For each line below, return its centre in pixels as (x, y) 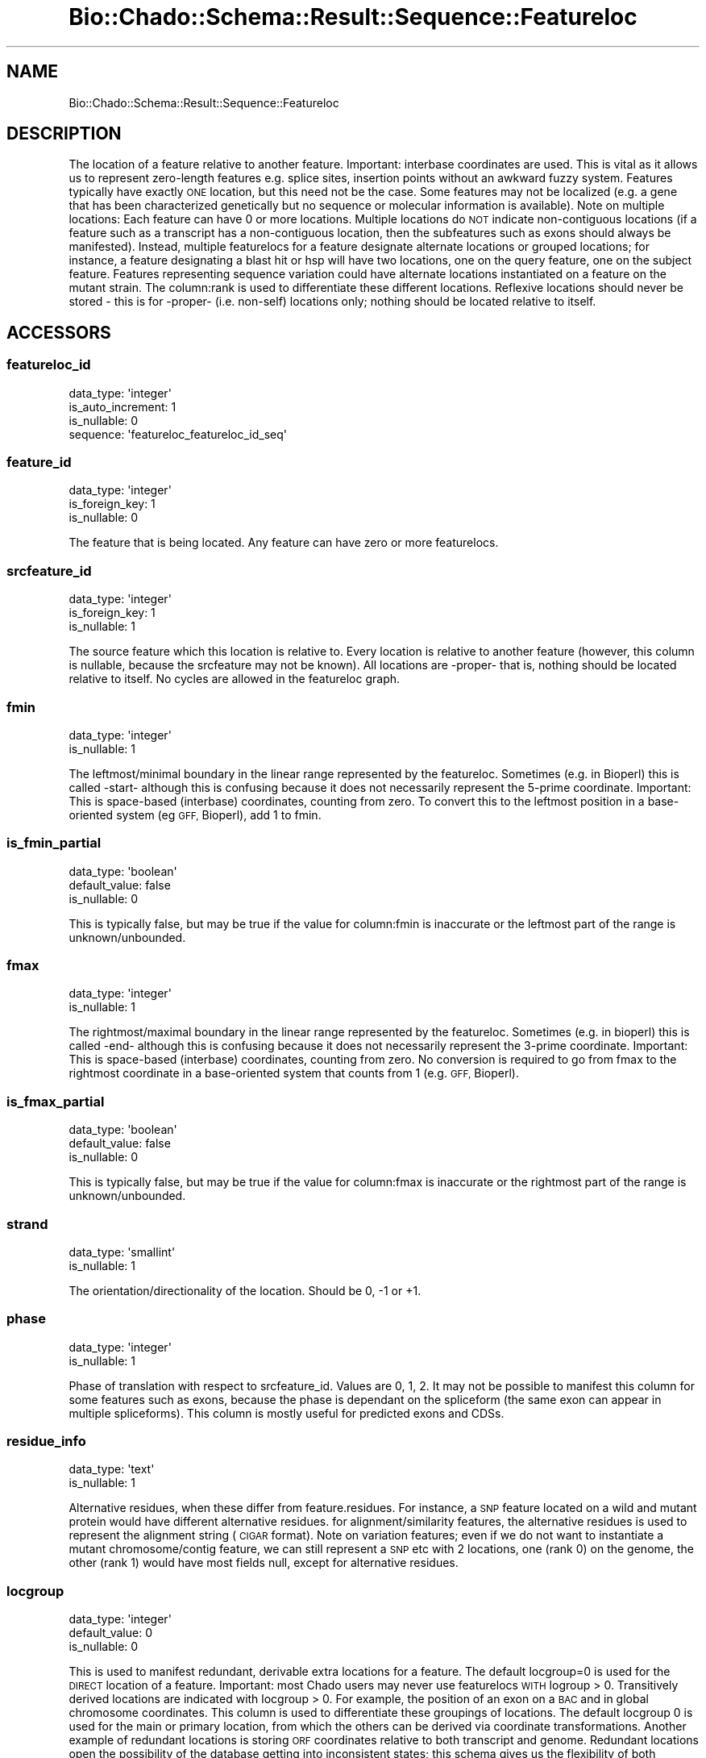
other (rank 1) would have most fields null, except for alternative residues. (264, 1563)
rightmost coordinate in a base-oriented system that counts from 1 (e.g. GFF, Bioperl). (294, 1073)
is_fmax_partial (56, 1101)
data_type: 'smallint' (122, 1252)
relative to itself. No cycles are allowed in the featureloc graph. (235, 679)
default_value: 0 (110, 1633)
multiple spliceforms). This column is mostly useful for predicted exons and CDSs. (287, 1413)
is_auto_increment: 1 (123, 406)
